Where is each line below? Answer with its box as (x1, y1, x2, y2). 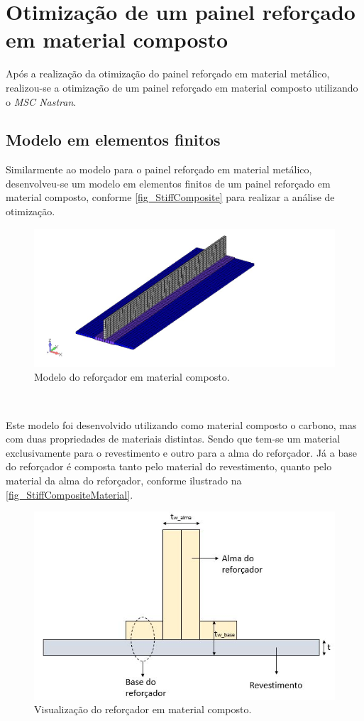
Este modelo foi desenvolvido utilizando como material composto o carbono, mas (6, 417, 357, 432)
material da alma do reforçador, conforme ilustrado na (6, 472, 242, 487)
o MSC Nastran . (6, 94, 77, 109)
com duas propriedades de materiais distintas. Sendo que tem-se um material (6, 431, 341, 446)
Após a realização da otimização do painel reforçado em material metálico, (6, 66, 330, 81)
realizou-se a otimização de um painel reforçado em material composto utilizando (6, 80, 358, 94)
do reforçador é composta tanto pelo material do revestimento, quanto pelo (6, 459, 332, 474)
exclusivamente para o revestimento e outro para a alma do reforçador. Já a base (6, 445, 357, 460)
